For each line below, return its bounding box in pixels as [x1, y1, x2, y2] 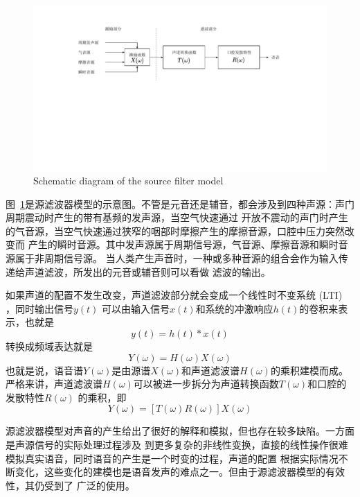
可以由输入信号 [102, 301, 170, 315]
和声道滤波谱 [181, 363, 240, 377]
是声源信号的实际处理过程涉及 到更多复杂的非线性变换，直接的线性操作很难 [6, 437, 348, 451]
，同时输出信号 [6, 301, 73, 315]
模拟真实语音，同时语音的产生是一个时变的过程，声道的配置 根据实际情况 [6, 451, 339, 465]
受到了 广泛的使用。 [44, 478, 135, 492]
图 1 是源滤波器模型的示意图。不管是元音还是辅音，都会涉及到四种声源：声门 [6, 196, 354, 211]
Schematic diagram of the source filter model [33, 173, 224, 188]
